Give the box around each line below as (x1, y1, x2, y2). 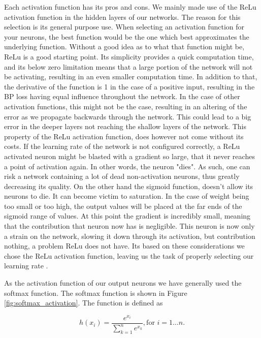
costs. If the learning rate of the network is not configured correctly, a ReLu (4, 141, 240, 151)
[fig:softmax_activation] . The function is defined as (4, 297, 163, 308)
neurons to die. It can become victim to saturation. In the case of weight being (4, 191, 249, 201)
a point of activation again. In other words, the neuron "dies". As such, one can (4, 161, 250, 171)
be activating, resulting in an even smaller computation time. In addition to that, (4, 71, 257, 82)
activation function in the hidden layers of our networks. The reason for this (4, 11, 241, 22)
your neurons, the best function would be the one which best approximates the (4, 31, 249, 42)
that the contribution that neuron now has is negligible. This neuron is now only (4, 221, 255, 231)
